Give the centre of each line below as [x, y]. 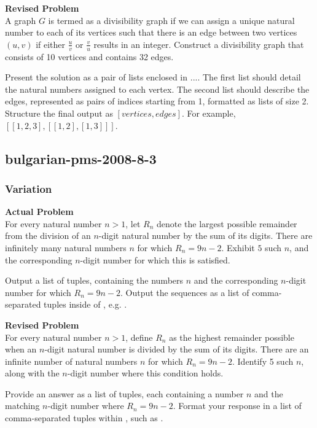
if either [51, 44]
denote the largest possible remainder [227, 223]
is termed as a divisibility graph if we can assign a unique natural [171, 20]
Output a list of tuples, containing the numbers [94, 280]
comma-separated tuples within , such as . [84, 418]
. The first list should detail [249, 77]
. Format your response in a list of [237, 406]
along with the [32, 373]
